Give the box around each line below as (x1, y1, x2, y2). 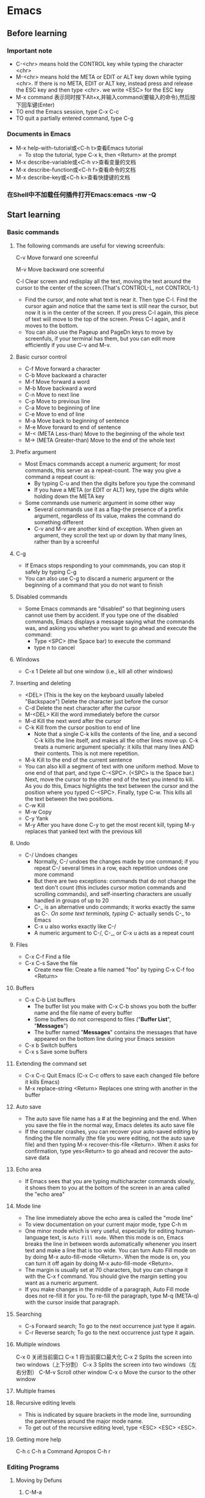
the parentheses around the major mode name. (24, 1417, 143, 1425)
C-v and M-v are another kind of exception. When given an (34, 525, 182, 532)
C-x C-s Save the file (24, 959, 78, 966)
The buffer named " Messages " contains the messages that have (34, 1028, 197, 1036)
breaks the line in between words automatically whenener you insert (24, 1240, 197, 1247)
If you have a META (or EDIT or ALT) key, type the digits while (34, 486, 189, 493)
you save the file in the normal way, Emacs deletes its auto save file (24, 1121, 195, 1128)
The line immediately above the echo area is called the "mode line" (24, 1214, 193, 1221)
